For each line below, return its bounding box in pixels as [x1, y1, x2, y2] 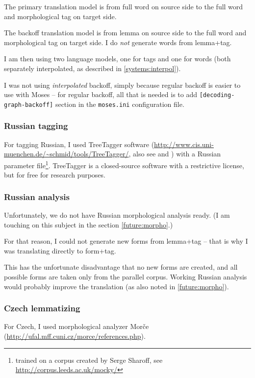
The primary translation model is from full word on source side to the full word [4, 1, 243, 11]
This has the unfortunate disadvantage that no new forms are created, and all [4, 262, 238, 272]
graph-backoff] [4, 101, 53, 108]
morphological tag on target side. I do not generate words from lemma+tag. [4, 37, 232, 47]
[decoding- [199, 92, 235, 99]
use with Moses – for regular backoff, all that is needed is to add [4, 89, 198, 100]
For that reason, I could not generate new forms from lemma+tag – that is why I [4, 236, 248, 246]
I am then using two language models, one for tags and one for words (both [4, 53, 231, 64]
